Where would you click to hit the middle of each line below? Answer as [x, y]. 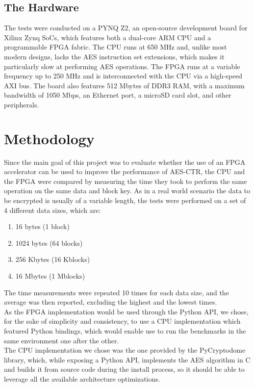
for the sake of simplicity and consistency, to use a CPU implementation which [122, 321]
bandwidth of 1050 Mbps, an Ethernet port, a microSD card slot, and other [118, 95]
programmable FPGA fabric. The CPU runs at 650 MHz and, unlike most [115, 47]
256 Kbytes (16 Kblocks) [53, 259]
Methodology [49, 138]
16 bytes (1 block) [42, 226]
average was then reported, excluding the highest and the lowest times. [111, 302]
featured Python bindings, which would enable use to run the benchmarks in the [125, 330]
